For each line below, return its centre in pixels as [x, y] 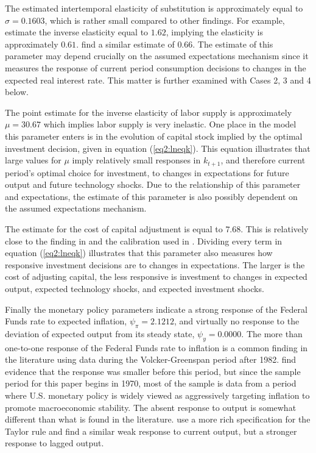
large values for [33, 160]
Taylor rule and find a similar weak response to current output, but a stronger [151, 431]
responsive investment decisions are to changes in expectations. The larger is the [155, 264]
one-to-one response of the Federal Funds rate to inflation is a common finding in [156, 347]
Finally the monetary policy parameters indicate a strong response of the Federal [156, 309]
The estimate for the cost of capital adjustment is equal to [114, 228]
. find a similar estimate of [125, 44]
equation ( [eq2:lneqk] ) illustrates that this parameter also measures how [139, 253]
